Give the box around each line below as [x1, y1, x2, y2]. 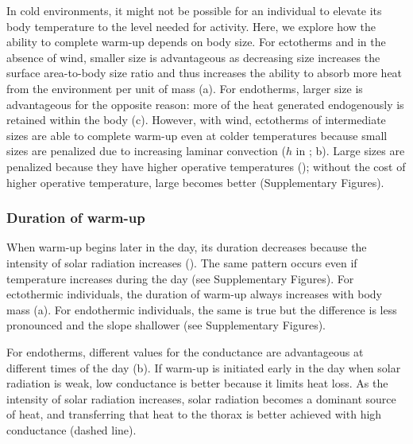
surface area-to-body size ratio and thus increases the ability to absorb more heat [6, 64, 403, 81]
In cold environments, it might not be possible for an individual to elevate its [6, 2, 382, 18]
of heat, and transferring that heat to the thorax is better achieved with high [6, 406, 382, 423]
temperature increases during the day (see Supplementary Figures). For [6, 270, 354, 286]
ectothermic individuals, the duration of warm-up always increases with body [6, 286, 382, 302]
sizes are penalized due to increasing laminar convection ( [6, 142, 286, 159]
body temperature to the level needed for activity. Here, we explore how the [6, 18, 376, 34]
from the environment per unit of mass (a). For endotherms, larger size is [6, 80, 363, 96]
